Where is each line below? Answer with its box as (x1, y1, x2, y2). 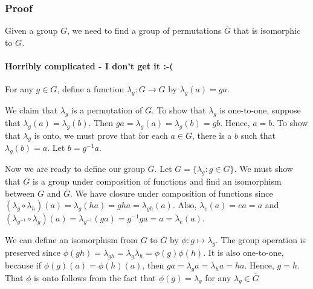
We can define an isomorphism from (5, 233, 138, 246)
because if (5, 258, 41, 271)
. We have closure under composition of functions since (69, 186, 273, 199)
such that (240, 129, 276, 141)
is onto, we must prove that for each (34, 129, 168, 141)
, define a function (57, 83, 124, 95)
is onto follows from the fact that (34, 271, 156, 284)
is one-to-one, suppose (219, 104, 301, 116)
